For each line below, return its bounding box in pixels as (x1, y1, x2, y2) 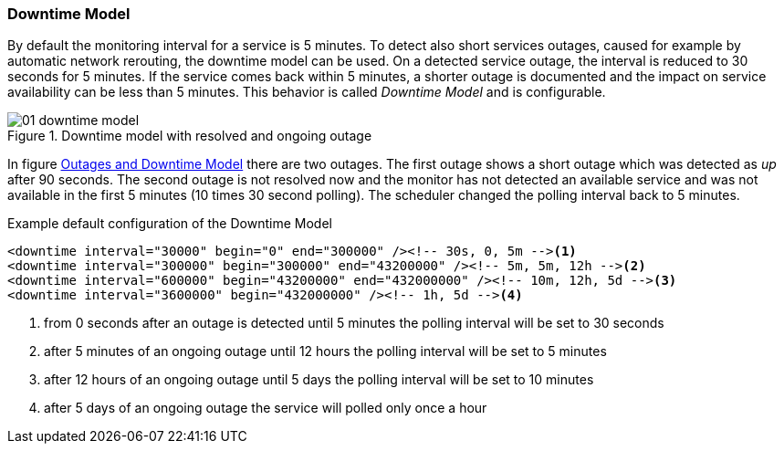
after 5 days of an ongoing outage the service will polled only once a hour (44, 400, 487, 416)
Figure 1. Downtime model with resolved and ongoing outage (7, 128, 372, 144)
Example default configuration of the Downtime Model (7, 215, 332, 232)
